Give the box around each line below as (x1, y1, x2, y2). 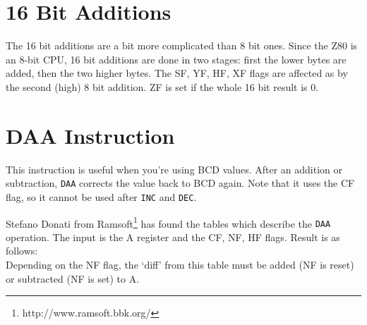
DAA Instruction (6, 121, 175, 149)
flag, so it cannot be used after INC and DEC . (6, 189, 197, 204)
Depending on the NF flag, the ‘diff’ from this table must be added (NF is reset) (6, 257, 354, 272)
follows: (6, 243, 38, 258)
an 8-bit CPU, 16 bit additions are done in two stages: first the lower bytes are (6, 51, 347, 66)
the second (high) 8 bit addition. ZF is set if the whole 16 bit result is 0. (6, 79, 319, 94)
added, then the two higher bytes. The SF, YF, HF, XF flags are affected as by (6, 66, 348, 80)
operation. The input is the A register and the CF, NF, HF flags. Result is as (6, 229, 340, 244)
